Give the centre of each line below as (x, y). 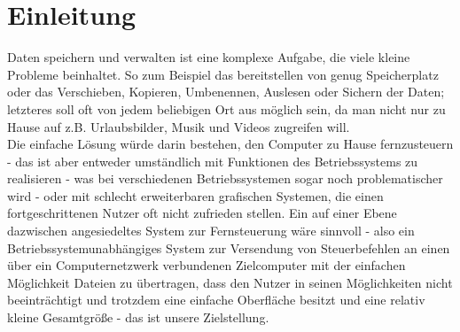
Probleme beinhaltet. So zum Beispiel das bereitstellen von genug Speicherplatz (223, 74)
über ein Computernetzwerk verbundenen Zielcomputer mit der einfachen (207, 265)
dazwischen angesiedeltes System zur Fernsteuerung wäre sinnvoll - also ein (211, 231)
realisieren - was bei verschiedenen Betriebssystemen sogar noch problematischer (225, 178)
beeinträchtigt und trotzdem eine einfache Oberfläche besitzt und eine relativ (216, 300)
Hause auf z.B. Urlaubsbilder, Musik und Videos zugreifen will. (179, 126)
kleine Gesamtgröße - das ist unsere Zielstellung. (138, 317)
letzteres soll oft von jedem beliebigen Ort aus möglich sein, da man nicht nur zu (226, 108)
